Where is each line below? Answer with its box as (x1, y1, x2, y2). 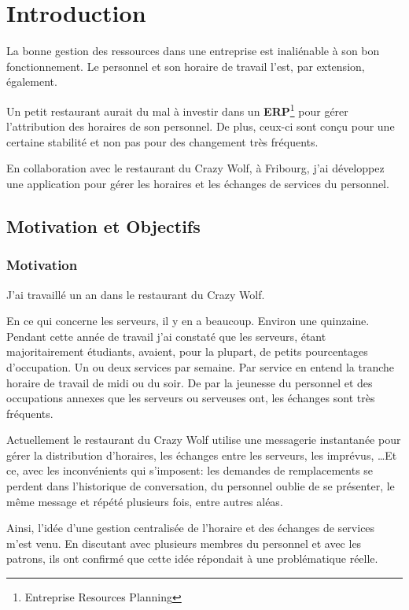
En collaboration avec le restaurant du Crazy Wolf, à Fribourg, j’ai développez (6, 160, 385, 176)
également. (6, 73, 57, 90)
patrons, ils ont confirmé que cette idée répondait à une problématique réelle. (6, 550, 378, 567)
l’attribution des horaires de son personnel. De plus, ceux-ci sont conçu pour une (6, 118, 395, 135)
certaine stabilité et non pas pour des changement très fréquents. (6, 133, 319, 150)
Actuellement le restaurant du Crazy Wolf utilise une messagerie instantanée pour (6, 431, 401, 448)
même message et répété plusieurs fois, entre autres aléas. (6, 493, 283, 509)
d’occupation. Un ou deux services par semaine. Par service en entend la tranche (6, 358, 395, 375)
